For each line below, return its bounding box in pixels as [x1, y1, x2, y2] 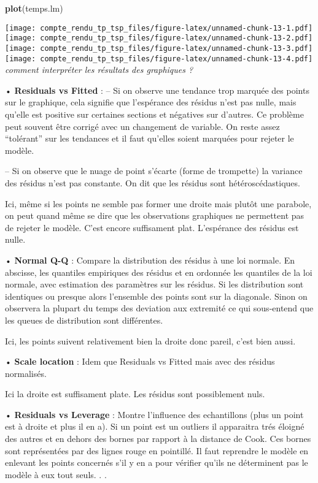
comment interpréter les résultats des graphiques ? [5, 63, 193, 76]
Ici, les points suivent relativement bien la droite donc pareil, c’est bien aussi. [5, 334, 296, 347]
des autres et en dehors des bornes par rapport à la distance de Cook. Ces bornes [5, 432, 311, 445]
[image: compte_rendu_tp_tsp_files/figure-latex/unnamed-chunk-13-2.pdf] [5, 34, 313, 43]
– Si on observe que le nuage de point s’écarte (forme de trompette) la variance [5, 164, 303, 177]
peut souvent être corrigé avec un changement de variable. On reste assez [5, 120, 280, 132]
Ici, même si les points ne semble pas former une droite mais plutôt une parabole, [5, 197, 312, 210]
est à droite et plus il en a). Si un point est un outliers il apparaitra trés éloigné [5, 420, 304, 433]
